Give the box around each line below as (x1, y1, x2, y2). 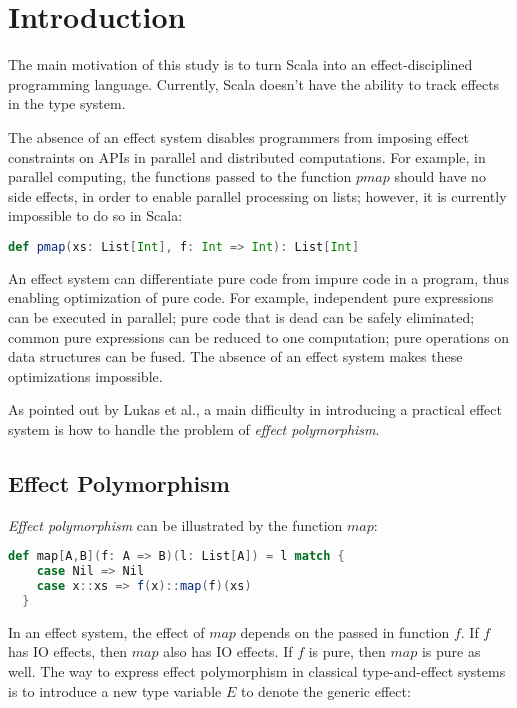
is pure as (421, 641, 481, 662)
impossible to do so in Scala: (8, 205, 183, 226)
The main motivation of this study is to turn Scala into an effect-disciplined (8, 54, 473, 75)
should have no (394, 166, 486, 187)
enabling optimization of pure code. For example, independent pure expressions (8, 287, 494, 308)
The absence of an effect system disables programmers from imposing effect (8, 126, 470, 147)
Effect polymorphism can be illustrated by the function (8, 514, 343, 535)
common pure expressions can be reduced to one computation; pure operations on (8, 326, 510, 347)
